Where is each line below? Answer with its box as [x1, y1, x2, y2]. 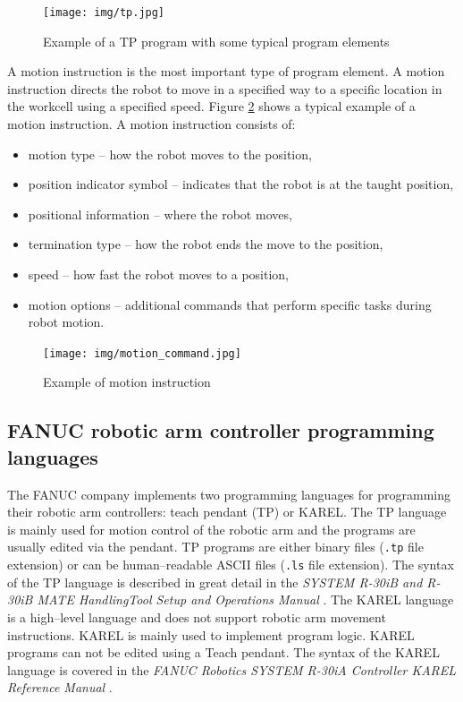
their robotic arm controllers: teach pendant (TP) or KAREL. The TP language [7, 502, 447, 521]
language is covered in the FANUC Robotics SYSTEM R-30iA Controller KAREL [7, 660, 457, 679]
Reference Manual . [7, 678, 113, 697]
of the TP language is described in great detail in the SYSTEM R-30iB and [7, 572, 423, 591]
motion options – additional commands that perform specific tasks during [28, 295, 432, 313]
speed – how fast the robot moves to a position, [28, 265, 290, 283]
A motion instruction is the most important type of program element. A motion [7, 62, 445, 81]
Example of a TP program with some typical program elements [43, 31, 390, 50]
